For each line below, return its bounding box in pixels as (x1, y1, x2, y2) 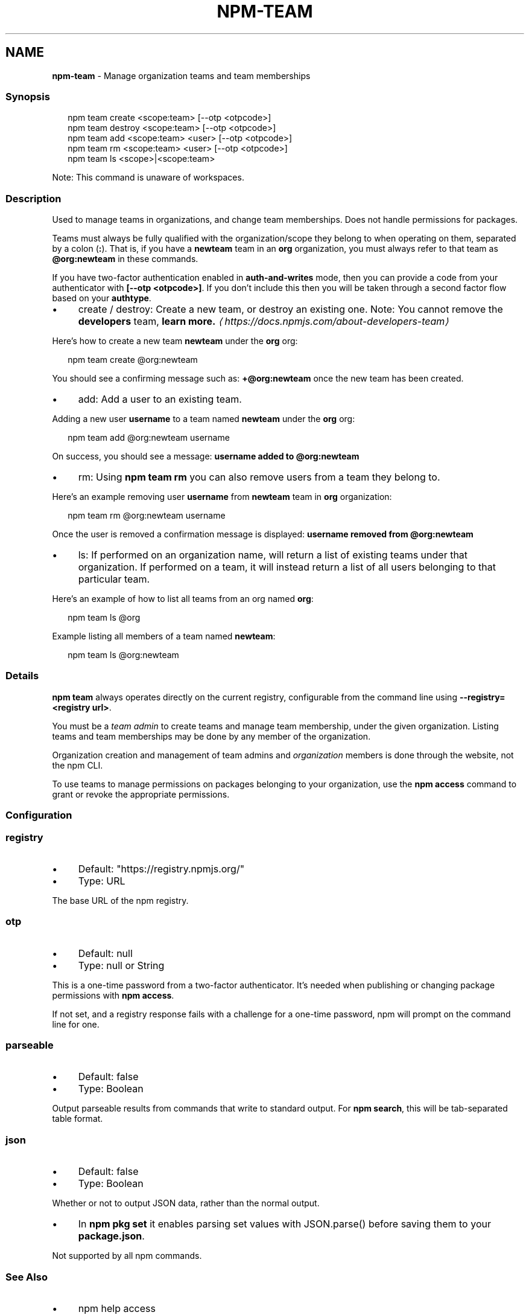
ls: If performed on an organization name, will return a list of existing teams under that (78, 549, 468, 562)
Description (5, 192, 62, 205)
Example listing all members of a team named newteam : (52, 631, 276, 642)
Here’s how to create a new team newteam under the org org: (52, 336, 298, 347)
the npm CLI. (52, 760, 103, 770)
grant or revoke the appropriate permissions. (52, 789, 230, 799)
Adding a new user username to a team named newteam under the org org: (52, 414, 355, 424)
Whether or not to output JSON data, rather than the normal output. (52, 1198, 320, 1209)
